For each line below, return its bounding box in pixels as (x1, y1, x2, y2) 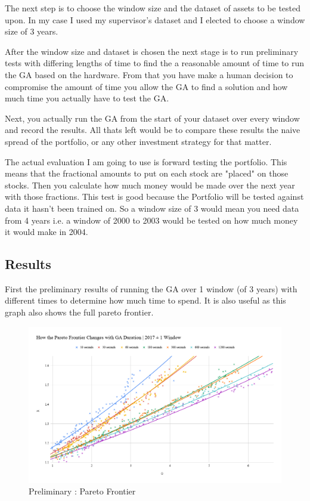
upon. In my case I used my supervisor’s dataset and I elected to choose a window (5, 13, 305, 26)
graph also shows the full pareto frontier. (5, 306, 154, 318)
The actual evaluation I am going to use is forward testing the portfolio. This (5, 155, 287, 168)
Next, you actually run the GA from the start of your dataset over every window (5, 112, 300, 124)
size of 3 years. (5, 25, 58, 38)
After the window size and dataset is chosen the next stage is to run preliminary (5, 45, 299, 57)
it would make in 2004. (5, 225, 88, 238)
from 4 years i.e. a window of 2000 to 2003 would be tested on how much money (5, 214, 298, 226)
